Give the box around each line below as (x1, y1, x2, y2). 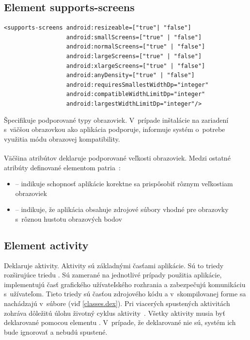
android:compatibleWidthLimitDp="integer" (66, 91, 205, 98)
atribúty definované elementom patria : (4, 162, 121, 172)
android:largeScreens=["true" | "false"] (66, 52, 202, 60)
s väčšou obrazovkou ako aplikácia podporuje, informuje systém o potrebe (4, 124, 225, 134)
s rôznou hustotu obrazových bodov (15, 213, 122, 224)
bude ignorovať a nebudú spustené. (4, 326, 108, 337)
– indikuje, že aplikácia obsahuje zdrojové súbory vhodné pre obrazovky (15, 204, 229, 214)
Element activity (4, 237, 89, 252)
